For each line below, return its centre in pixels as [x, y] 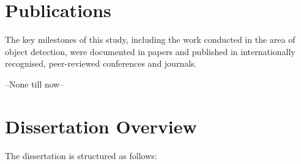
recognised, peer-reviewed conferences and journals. [101, 63]
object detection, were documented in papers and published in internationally [150, 51]
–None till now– [35, 84]
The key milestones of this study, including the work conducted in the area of [150, 39]
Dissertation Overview [101, 126]
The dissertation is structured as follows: [81, 155]
